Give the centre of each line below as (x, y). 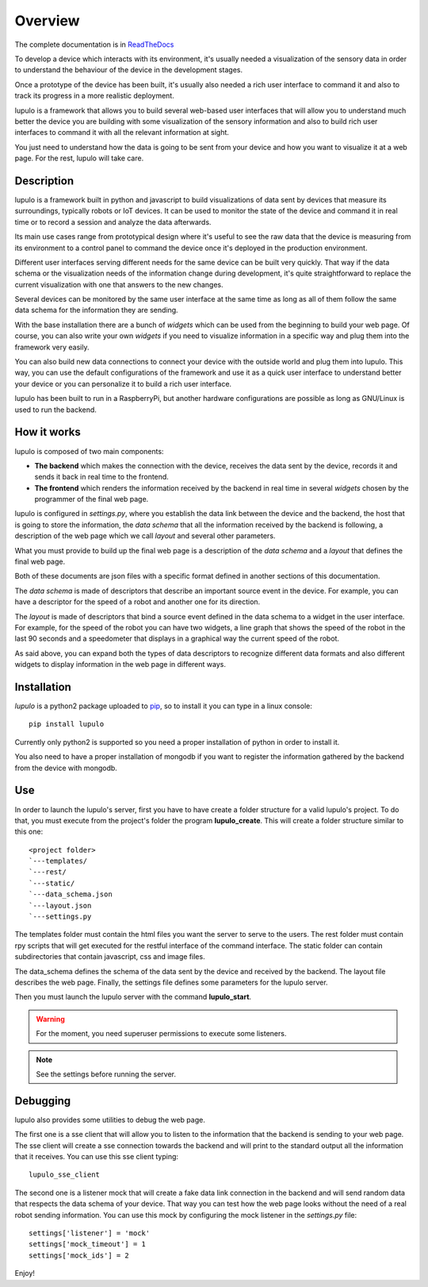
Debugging (43, 1101)
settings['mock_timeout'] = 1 (88, 1244)
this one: (29, 832)
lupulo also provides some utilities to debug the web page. (110, 1119)
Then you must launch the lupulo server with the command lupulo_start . (133, 997)
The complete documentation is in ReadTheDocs (94, 44)
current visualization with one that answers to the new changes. (119, 284)
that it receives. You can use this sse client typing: (96, 1157)
